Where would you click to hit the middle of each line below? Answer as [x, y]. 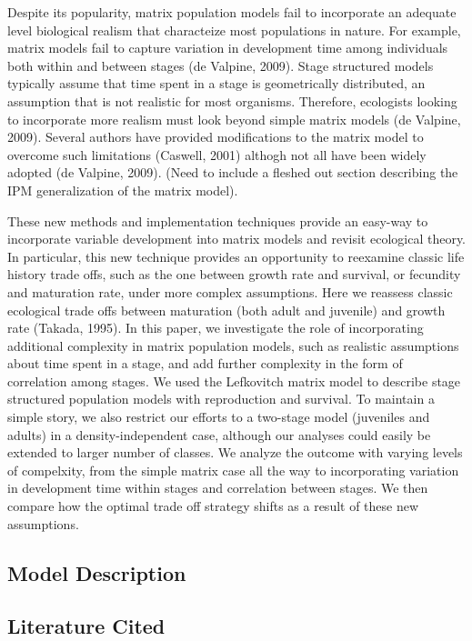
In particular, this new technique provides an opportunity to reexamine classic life [236, 256]
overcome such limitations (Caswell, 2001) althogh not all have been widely [217, 154]
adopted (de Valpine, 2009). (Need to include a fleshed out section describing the [233, 172]
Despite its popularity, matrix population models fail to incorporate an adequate [232, 12]
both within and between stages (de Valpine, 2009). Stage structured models [221, 65]
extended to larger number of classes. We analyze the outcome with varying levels [235, 452]
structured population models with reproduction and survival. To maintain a [221, 399]
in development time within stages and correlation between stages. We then [218, 488]
